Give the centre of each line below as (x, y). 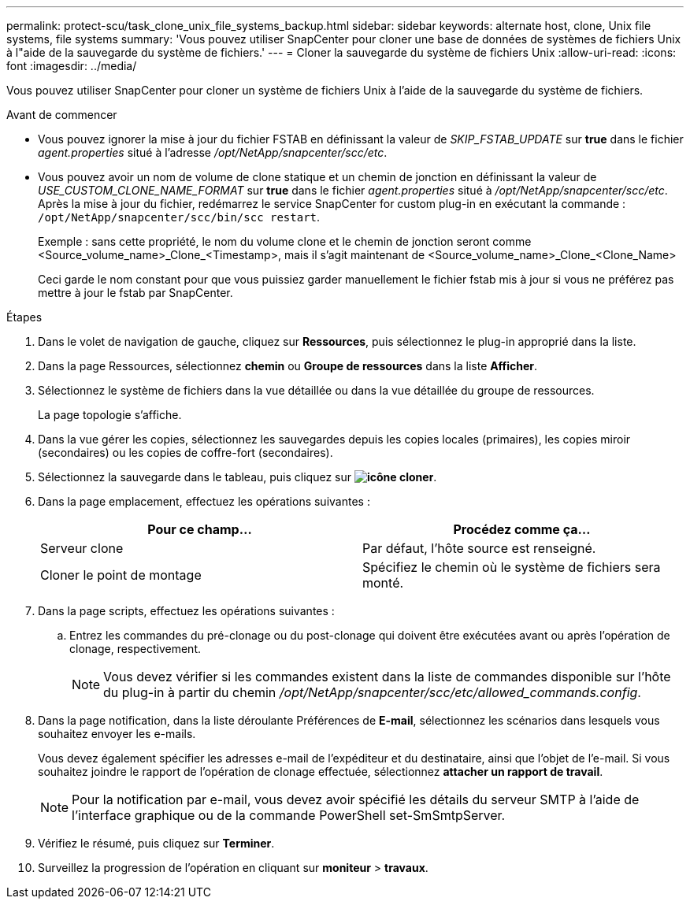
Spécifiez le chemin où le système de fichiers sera (512, 567)
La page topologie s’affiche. (110, 415)
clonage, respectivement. (135, 649)
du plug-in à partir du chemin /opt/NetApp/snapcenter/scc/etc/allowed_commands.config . (372, 692)
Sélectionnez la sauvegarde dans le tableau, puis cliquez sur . (237, 477)
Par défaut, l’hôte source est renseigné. (479, 548)
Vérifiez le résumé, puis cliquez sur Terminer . (156, 843)
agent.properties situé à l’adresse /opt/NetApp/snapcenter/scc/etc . (213, 152)
